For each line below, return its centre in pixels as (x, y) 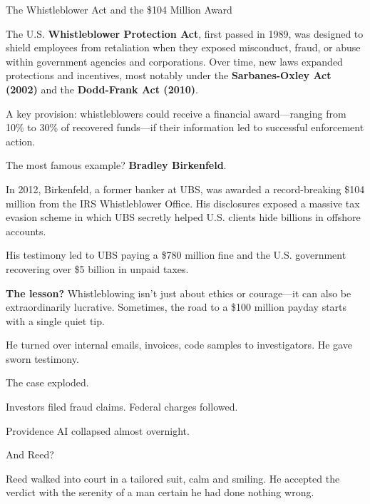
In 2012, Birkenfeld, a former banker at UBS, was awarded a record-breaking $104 (185, 189)
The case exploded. (47, 382)
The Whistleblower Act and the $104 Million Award (119, 9)
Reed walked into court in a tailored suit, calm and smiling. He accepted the (173, 478)
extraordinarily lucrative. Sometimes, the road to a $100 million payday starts (176, 307)
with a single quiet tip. (55, 320)
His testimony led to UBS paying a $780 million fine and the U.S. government (176, 255)
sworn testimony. (42, 358)
